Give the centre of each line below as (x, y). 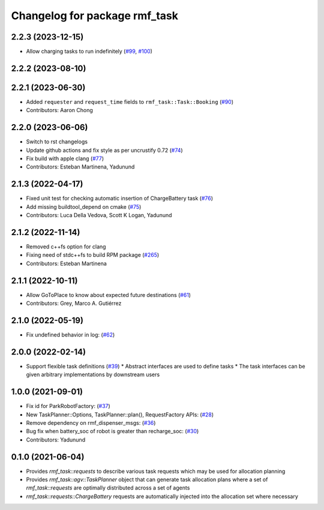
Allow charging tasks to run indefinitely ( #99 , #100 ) (89, 52)
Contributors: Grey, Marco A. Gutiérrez (74, 304)
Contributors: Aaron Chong (59, 110)
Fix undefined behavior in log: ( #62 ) (70, 335)
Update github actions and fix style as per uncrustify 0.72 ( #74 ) (104, 150)
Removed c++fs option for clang (66, 247)
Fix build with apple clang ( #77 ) (65, 158)
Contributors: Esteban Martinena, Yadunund (80, 167)
